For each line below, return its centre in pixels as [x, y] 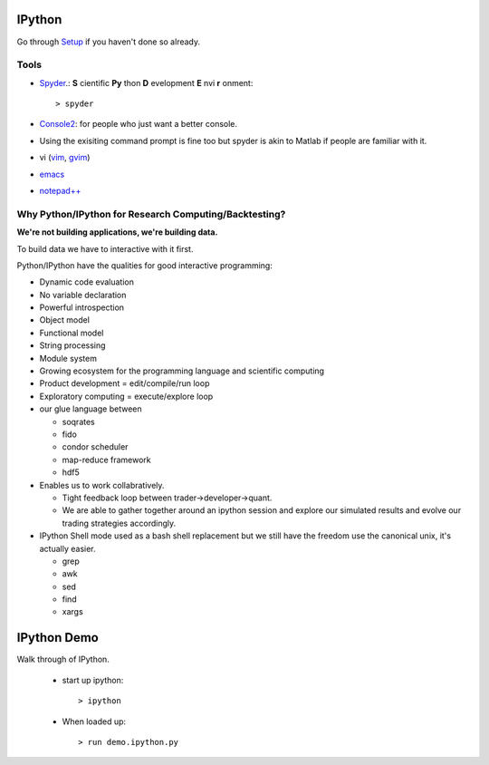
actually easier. [67, 548]
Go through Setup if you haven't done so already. [109, 42]
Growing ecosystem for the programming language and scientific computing [182, 371]
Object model [65, 320]
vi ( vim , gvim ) [65, 158]
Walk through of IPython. [63, 659]
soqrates [78, 421]
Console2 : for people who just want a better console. [139, 124]
